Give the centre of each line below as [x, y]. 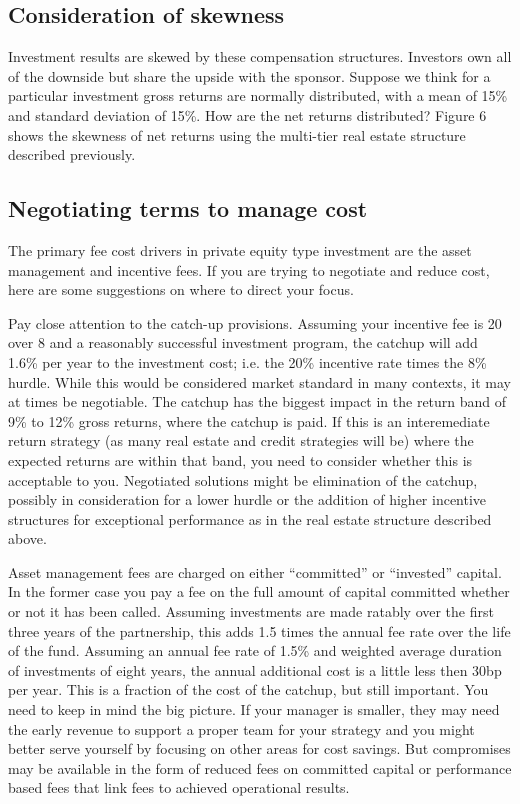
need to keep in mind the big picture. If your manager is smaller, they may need [254, 709]
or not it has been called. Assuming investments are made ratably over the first [251, 611]
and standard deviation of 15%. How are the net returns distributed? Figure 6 [247, 114]
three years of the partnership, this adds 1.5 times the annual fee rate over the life [259, 630]
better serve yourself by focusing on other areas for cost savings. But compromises [259, 748]
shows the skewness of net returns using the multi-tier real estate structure [237, 134]
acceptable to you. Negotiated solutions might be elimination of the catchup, [243, 479]
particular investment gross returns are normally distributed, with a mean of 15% [258, 95]
